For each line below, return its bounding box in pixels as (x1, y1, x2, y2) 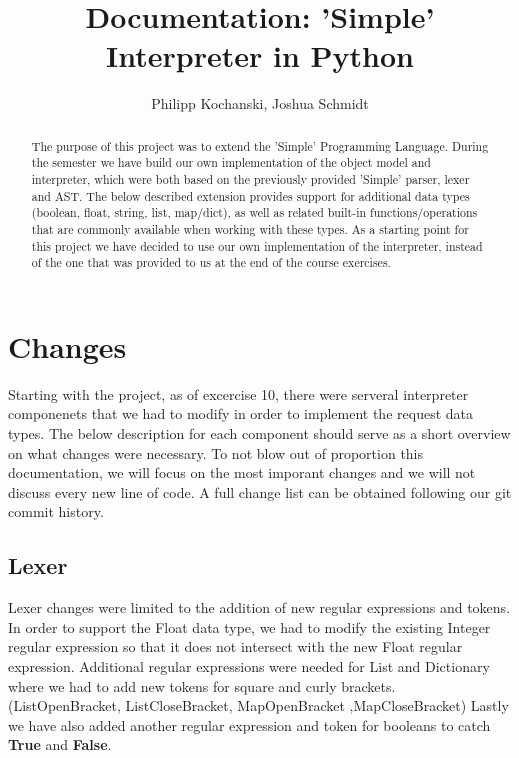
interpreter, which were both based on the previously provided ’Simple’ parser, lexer (31, 171, 470, 188)
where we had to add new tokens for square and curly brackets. (8, 675, 396, 696)
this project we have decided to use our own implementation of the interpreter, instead (31, 237, 483, 254)
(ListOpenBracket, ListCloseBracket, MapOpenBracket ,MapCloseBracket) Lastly (8, 695, 509, 716)
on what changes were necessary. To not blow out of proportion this (8, 442, 424, 463)
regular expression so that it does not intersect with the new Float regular (8, 636, 463, 657)
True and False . (8, 734, 112, 755)
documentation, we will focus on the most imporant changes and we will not (8, 462, 476, 483)
